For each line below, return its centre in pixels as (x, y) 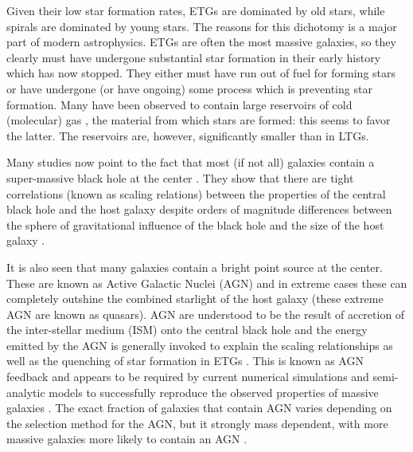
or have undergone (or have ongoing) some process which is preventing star (189, 88)
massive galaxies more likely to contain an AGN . (127, 439)
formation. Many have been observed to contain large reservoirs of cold (179, 104)
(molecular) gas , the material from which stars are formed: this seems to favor (199, 120)
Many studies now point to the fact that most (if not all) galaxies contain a (191, 162)
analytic (26, 392)
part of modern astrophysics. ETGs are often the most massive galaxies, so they (201, 42)
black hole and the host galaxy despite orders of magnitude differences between (199, 209)
